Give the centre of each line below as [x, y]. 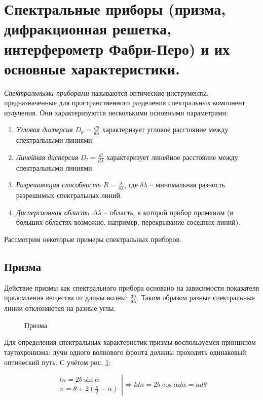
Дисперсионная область [53, 212]
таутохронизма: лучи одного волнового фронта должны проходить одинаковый [125, 352]
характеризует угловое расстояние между [165, 129]
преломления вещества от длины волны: [66, 297]
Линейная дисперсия [47, 157]
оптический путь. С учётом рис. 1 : [58, 362]
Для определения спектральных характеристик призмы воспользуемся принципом [130, 342]
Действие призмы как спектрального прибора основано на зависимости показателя [132, 287]
